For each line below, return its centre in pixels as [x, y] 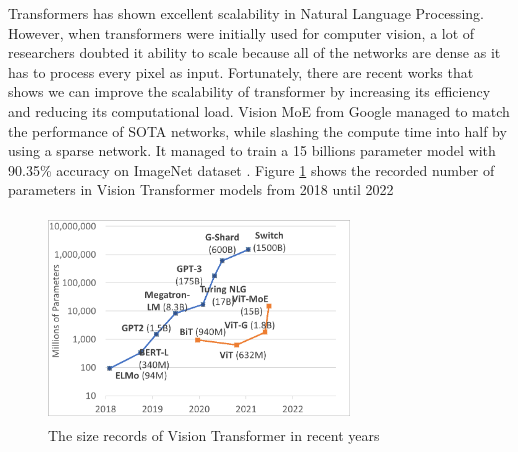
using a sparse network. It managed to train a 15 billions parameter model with [252, 150]
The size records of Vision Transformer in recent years [214, 435]
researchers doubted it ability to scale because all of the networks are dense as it [254, 52]
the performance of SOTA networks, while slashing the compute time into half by [257, 130]
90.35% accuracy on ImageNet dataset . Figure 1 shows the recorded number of [251, 169]
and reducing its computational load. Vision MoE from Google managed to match [259, 110]
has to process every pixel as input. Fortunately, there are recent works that [241, 71]
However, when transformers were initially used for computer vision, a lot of [241, 32]
